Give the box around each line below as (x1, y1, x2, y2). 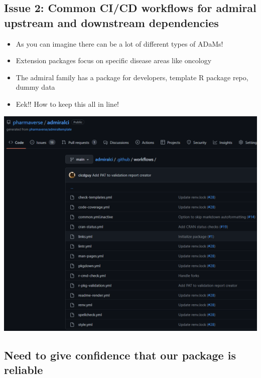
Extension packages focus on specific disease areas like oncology (16, 55, 212, 66)
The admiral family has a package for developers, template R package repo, (16, 72, 248, 82)
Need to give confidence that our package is (4, 347, 236, 362)
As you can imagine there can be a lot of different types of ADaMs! (16, 38, 223, 49)
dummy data (16, 82, 55, 92)
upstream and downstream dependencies (4, 15, 219, 30)
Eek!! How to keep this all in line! (16, 98, 119, 109)
